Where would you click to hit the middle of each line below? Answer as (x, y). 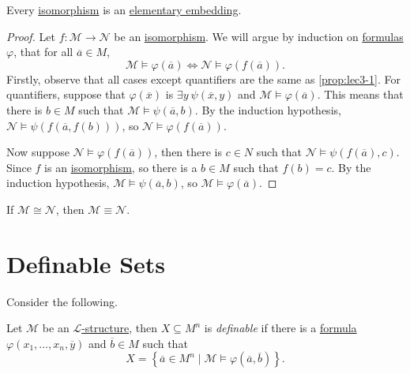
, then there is (188, 152)
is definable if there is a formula (280, 328)
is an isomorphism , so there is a (121, 167)
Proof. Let (31, 36)
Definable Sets (86, 263)
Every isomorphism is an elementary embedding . (124, 9)
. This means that (360, 94)
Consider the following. (62, 301)
